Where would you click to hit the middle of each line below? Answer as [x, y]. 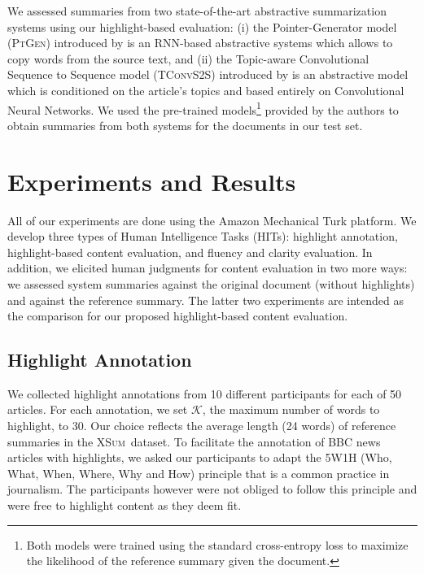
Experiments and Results [152, 181]
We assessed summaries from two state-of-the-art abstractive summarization [197, 11]
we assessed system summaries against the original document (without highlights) [211, 283]
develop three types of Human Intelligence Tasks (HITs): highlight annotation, [203, 236]
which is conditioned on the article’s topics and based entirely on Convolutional [206, 90]
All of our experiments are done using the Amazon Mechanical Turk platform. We [212, 220]
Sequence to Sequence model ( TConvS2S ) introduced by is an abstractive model [208, 74]
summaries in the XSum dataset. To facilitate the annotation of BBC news [194, 441]
